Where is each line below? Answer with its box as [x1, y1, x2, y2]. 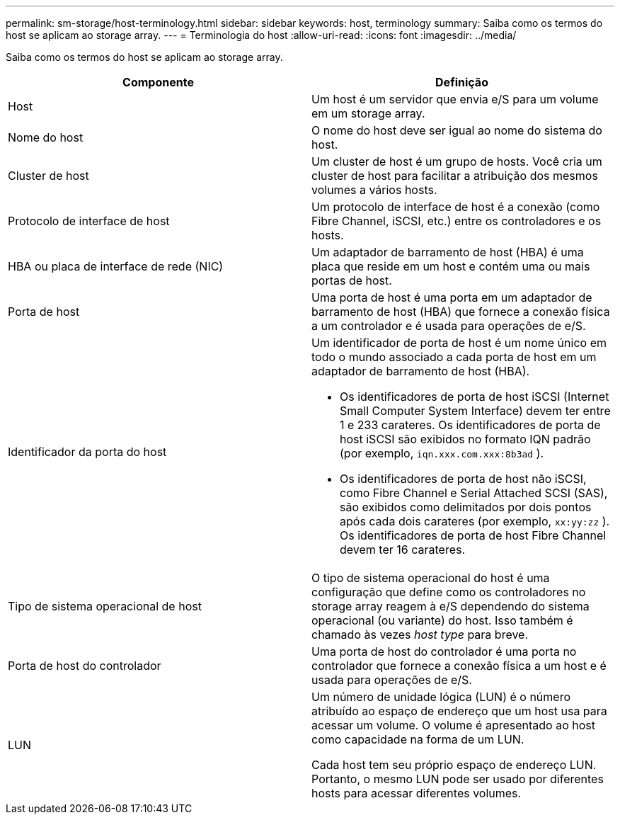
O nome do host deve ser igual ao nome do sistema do [311, 123, 602, 137]
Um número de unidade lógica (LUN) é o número [311, 690, 570, 704]
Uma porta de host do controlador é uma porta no [311, 644, 577, 659]
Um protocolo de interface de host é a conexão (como [311, 200, 600, 214]
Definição [435, 75, 488, 89]
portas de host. [311, 273, 392, 287]
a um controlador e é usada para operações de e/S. [311, 319, 586, 333]
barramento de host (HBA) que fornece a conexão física [311, 304, 610, 319]
